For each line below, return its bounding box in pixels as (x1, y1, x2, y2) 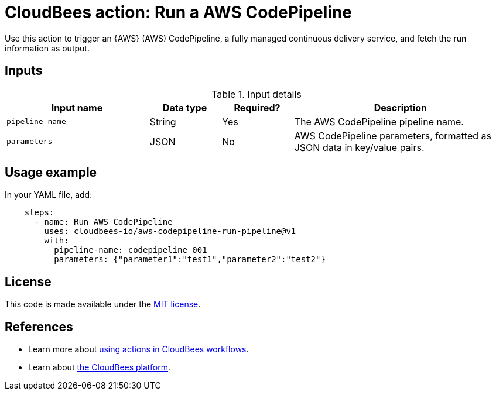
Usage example (5, 165, 97, 180)
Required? (234, 101, 281, 114)
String (149, 115, 176, 128)
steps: (24, 208, 54, 218)
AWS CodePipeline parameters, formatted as (294, 129, 491, 142)
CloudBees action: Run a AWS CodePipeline (5, 2, 352, 22)
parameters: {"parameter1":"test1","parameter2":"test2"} (54, 255, 326, 265)
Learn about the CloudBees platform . (28, 362, 171, 373)
